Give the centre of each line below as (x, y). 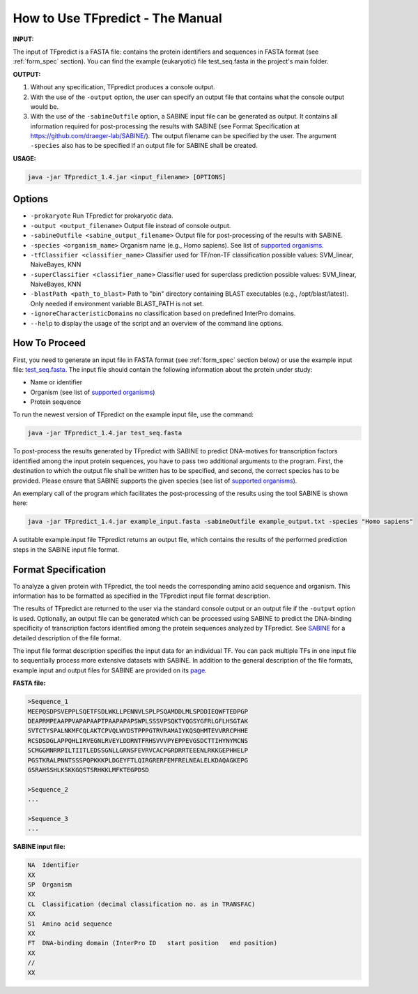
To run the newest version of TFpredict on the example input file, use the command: (133, 414)
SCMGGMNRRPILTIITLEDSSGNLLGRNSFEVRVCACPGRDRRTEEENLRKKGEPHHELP (138, 751)
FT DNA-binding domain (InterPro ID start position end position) (153, 943)
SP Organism (50, 885)
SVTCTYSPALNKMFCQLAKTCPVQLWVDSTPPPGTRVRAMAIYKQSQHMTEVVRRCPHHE (138, 731)
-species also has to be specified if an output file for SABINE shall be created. (144, 146)
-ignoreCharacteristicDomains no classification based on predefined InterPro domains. (163, 313)
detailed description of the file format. (67, 638)
